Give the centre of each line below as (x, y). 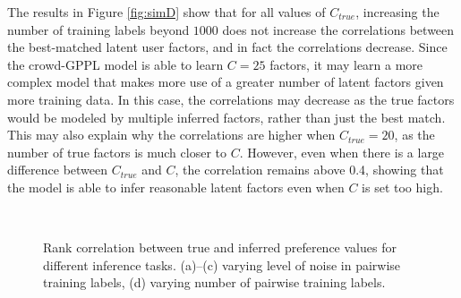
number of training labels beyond (98, 29)
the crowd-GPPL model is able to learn (115, 64)
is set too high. (402, 187)
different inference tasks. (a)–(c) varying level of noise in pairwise (222, 264)
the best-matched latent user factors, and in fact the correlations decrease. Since (227, 47)
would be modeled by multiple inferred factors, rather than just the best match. (226, 117)
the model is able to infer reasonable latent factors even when (176, 187)
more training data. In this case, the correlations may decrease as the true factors (231, 99)
